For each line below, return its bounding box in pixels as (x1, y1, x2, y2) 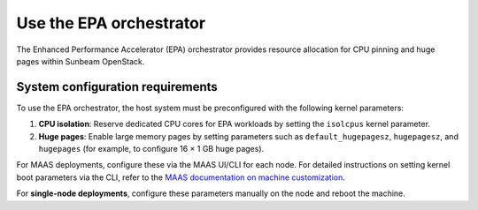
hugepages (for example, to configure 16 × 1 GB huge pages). (38, 144, 265, 154)
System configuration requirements (16, 79, 219, 94)
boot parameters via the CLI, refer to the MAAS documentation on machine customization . (16, 172, 345, 183)
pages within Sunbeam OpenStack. (16, 56, 145, 66)
